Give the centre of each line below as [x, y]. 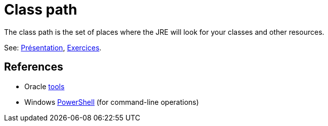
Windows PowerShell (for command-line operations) [112, 102]
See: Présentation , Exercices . [53, 47]
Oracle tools [45, 86]
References [34, 67]
